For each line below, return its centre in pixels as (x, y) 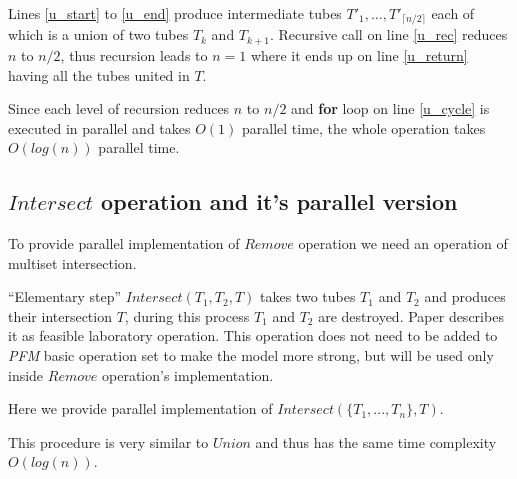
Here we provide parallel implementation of (140, 408)
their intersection (60, 315)
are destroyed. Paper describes (411, 315)
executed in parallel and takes (99, 127)
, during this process (187, 315)
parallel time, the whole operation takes (363, 127)
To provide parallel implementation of (124, 243)
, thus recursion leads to (134, 54)
